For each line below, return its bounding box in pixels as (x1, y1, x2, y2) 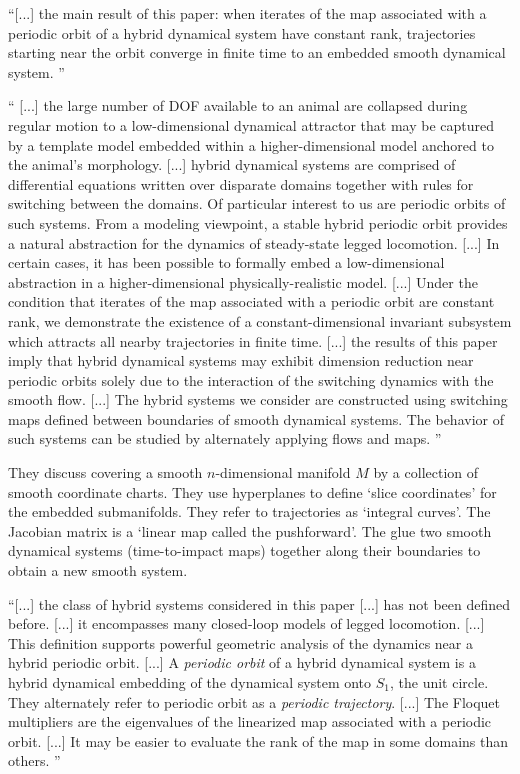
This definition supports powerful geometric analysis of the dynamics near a (8, 632, 473, 653)
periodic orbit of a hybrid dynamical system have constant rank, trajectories (8, 22, 476, 43)
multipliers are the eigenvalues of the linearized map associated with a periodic (8, 711, 492, 732)
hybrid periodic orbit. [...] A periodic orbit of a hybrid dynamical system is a (8, 652, 476, 673)
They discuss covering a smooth (8, 462, 203, 483)
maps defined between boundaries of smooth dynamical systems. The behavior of (8, 408, 504, 429)
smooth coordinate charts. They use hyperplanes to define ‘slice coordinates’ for (8, 481, 497, 502)
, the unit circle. (390, 672, 489, 692)
